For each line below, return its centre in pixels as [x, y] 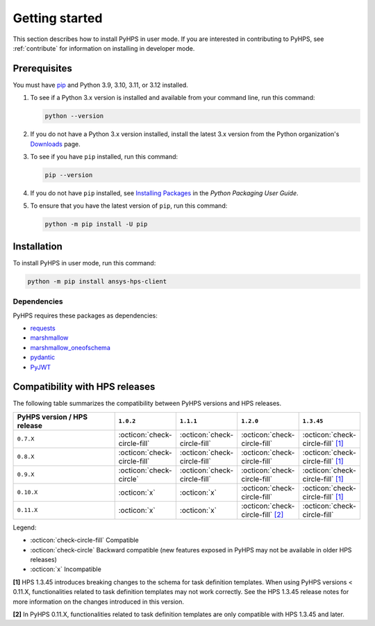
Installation [37, 246]
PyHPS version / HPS [52, 417]
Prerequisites [42, 68]
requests [43, 328]
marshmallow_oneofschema [70, 347]
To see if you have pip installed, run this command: [104, 156]
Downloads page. [56, 144]
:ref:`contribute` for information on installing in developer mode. [104, 48]
